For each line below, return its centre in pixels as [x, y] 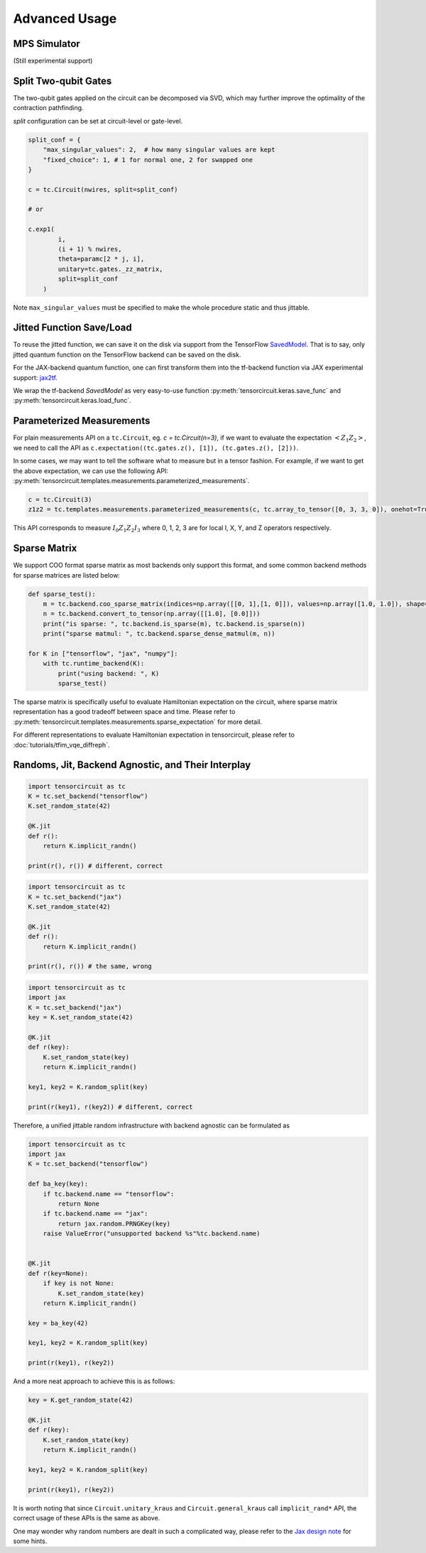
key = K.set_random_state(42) [81, 1017]
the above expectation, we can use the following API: [91, 471]
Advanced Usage [65, 18]
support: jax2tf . [35, 377]
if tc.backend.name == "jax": [95, 1214]
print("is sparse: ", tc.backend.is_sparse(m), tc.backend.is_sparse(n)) [174, 624]
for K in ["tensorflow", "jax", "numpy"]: [103, 653]
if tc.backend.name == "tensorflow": [109, 1194]
